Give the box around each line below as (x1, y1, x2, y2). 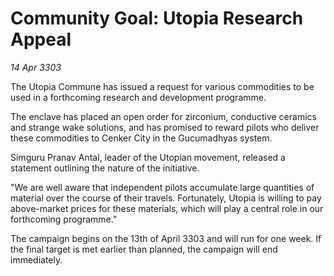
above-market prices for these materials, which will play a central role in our (10, 202, 324, 214)
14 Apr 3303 (10, 61, 62, 73)
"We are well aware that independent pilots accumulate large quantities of (10, 181, 315, 193)
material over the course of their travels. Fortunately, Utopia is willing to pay (10, 192, 322, 204)
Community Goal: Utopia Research (10, 7, 304, 30)
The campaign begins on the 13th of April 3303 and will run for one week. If (10, 232, 322, 244)
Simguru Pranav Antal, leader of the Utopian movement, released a (10, 151, 286, 163)
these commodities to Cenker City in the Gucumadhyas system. (10, 132, 273, 144)
